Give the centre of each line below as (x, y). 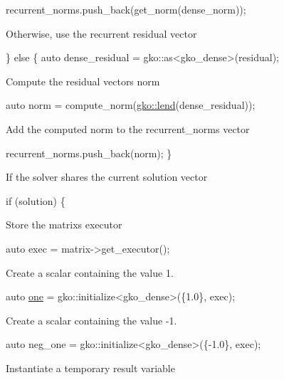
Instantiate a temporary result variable (90, 368)
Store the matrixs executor (64, 225)
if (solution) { (36, 200)
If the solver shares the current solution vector (107, 177)
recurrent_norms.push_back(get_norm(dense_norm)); (126, 9)
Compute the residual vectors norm (83, 81)
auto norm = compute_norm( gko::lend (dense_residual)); (131, 105)
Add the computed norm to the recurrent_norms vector (128, 128)
